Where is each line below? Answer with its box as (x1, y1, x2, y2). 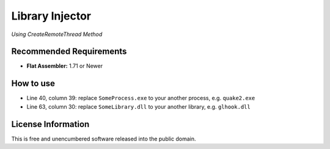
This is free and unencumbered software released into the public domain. (11, 135, 196, 142)
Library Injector (11, 9, 92, 23)
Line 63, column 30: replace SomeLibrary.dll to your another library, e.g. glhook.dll (26, 103, 251, 110)
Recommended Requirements (11, 46, 127, 57)
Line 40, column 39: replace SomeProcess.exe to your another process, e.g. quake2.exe (26, 95, 255, 102)
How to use (11, 78, 55, 89)
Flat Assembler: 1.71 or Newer (26, 62, 103, 70)
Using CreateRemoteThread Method (11, 31, 103, 38)
